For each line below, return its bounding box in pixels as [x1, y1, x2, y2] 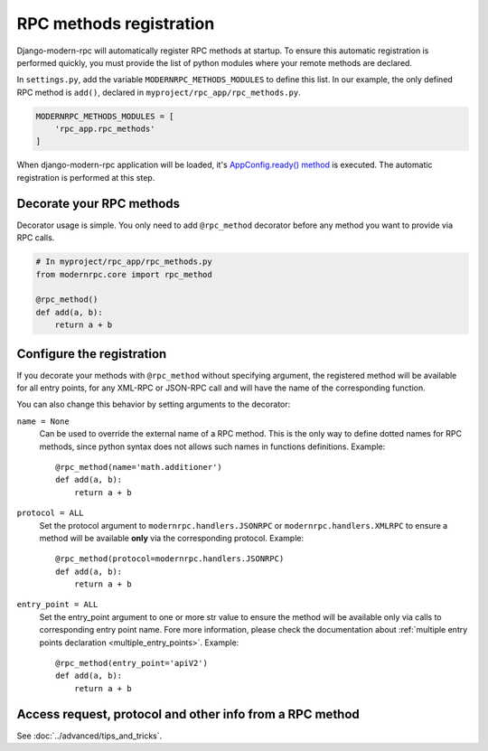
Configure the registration [16, 346, 167, 361]
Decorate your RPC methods [16, 195, 181, 211]
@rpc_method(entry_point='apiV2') [55, 658, 208, 669]
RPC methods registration [16, 14, 215, 33]
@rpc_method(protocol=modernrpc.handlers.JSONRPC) [55, 554, 285, 564]
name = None [16, 416, 70, 427]
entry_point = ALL [16, 599, 99, 610]
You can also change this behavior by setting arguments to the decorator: [16, 399, 291, 410]
